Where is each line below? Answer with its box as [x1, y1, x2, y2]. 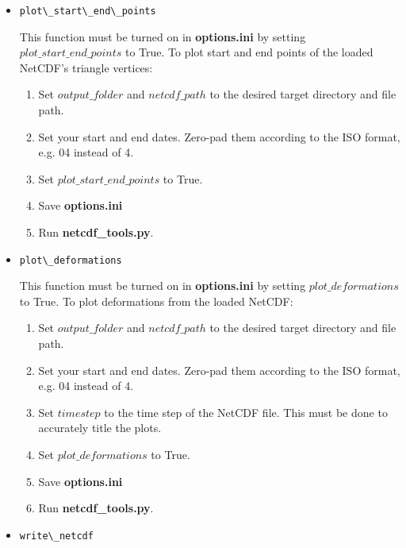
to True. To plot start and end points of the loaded [124, 44, 373, 60]
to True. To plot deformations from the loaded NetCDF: [19, 292, 293, 309]
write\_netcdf [19, 530, 94, 542]
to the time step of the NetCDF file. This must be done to [104, 403, 388, 420]
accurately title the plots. [38, 419, 162, 436]
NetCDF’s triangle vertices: [19, 59, 153, 75]
